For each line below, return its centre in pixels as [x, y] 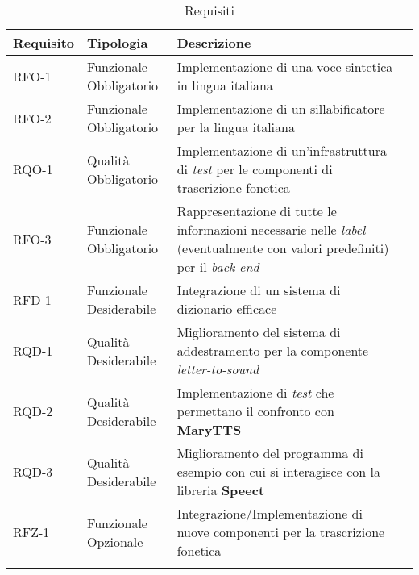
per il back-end [218, 267]
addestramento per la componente [273, 350]
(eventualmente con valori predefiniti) [283, 248]
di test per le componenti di [255, 169]
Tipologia [118, 42]
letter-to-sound [218, 369]
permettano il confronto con [255, 411]
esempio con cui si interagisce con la [278, 471]
